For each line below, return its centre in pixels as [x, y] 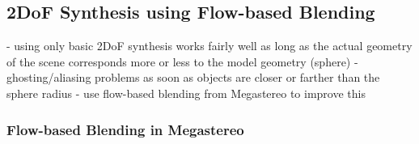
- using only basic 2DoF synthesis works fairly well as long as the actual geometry [209, 46]
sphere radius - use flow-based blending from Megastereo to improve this [186, 93]
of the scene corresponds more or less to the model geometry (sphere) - [182, 61]
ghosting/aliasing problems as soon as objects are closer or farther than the [193, 77]
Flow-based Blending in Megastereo [125, 129]
